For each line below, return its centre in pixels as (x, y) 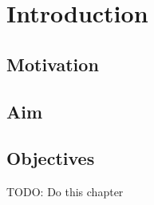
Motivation (53, 64)
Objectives (51, 158)
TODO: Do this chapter (65, 192)
